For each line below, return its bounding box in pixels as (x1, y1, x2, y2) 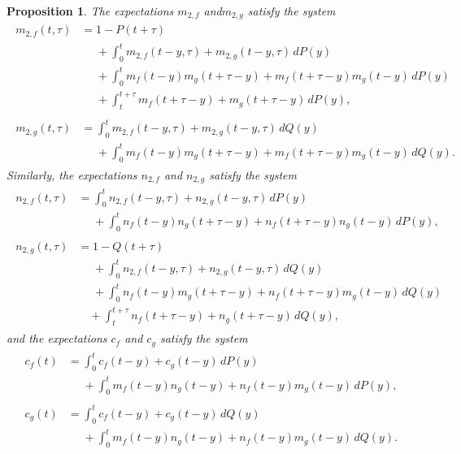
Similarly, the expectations (7, 166, 137, 183)
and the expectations (7, 330, 107, 347)
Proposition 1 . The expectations (7, 2, 174, 19)
